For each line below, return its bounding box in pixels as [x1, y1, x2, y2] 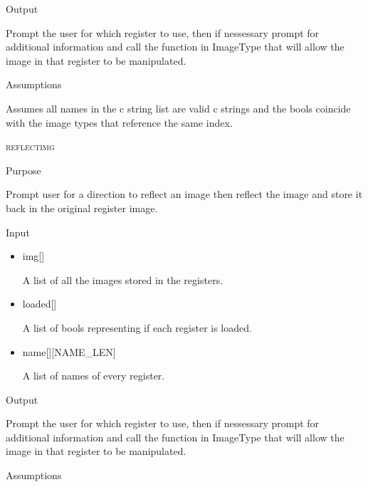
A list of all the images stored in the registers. [22, 272, 224, 287]
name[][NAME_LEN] [22, 344, 116, 359]
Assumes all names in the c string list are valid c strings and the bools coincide [6, 100, 351, 115]
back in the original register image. [6, 200, 158, 215]
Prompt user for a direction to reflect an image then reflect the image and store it [6, 187, 363, 201]
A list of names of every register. [22, 368, 165, 383]
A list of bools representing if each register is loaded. [22, 320, 252, 335]
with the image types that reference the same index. [6, 115, 233, 130]
